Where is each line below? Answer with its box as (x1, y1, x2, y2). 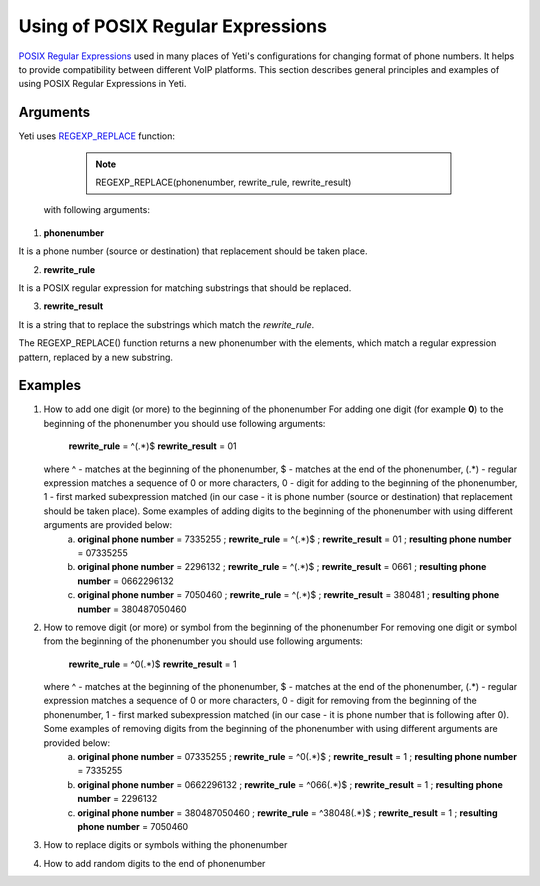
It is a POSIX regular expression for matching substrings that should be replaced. (18, 281, 352, 294)
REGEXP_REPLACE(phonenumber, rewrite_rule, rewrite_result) (95, 176, 352, 189)
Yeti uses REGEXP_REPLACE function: (18, 130, 175, 142)
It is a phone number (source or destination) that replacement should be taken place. (18, 245, 369, 257)
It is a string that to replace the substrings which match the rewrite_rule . (18, 318, 315, 330)
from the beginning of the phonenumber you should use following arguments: (43, 635, 364, 647)
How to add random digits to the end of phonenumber (43, 857, 266, 869)
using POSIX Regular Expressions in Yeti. (18, 78, 187, 90)
